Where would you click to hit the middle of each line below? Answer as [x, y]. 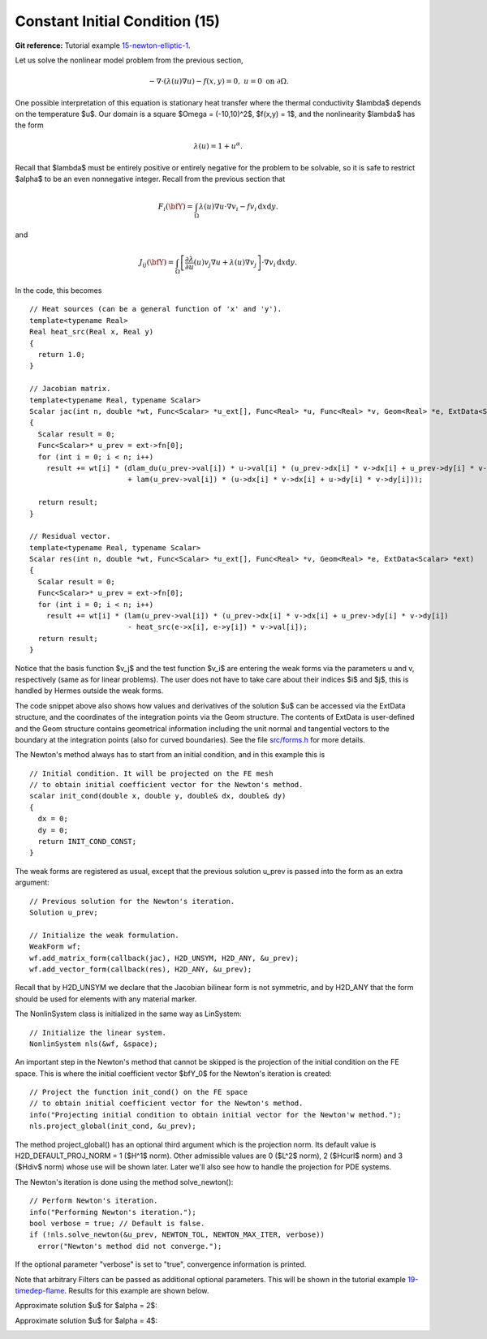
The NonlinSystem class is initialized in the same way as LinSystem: [129, 1014]
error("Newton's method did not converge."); [130, 1246]
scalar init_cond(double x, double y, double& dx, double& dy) [158, 796]
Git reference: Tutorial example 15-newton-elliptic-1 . [103, 45]
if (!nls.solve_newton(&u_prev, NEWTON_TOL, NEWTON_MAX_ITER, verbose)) [177, 1235]
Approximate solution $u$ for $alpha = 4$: [86, 1320]
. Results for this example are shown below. [137, 1290]
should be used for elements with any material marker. [106, 999]
